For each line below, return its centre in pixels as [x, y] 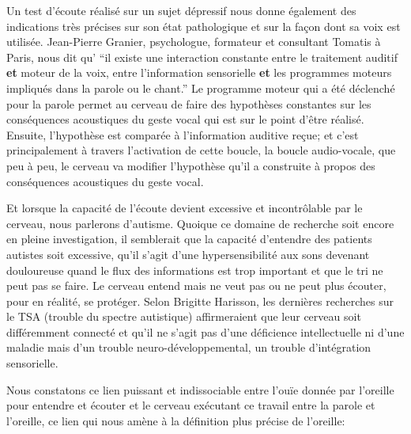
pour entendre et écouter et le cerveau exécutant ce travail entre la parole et [191, 405]
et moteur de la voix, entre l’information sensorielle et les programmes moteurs [199, 72]
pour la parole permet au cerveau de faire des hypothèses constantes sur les [189, 103]
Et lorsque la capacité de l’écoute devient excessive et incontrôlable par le [185, 208]
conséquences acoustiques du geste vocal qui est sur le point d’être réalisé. [185, 119]
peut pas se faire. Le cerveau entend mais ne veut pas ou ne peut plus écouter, [196, 286]
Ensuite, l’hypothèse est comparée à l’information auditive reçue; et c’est [183, 134]
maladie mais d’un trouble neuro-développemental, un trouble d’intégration [189, 347]
